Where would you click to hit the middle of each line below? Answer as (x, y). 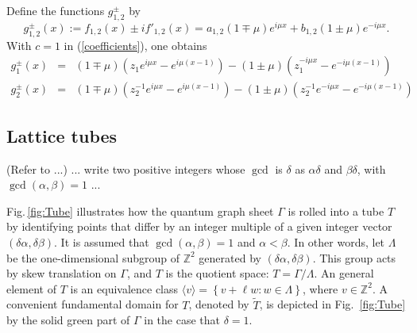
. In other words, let (336, 241)
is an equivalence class (124, 288)
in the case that (182, 320)
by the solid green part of (68, 320)
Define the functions (56, 10)
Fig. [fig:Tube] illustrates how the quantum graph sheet (140, 211)
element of (31, 288)
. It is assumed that (102, 241)
